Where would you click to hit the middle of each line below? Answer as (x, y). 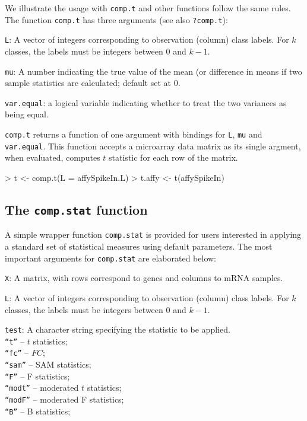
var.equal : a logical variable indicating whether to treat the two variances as (146, 102)
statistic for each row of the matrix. (173, 157)
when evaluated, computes (53, 157)
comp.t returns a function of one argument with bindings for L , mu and (134, 134)
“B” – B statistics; (38, 411)
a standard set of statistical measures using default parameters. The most (139, 246)
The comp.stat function (76, 209)
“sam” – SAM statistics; (48, 364)
